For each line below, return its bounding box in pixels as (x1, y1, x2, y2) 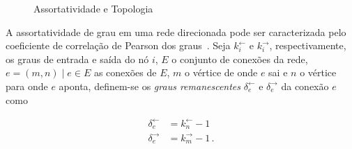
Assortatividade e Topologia (33, 1, 153, 15)
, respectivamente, (269, 38, 346, 53)
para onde (6, 78, 48, 93)
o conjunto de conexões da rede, (171, 51, 308, 66)
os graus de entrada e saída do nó (6, 51, 149, 66)
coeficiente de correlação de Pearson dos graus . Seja (6, 38, 231, 53)
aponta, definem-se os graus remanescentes (59, 78, 241, 93)
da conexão (281, 78, 329, 93)
